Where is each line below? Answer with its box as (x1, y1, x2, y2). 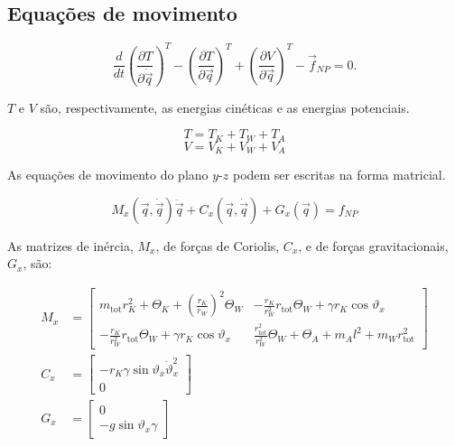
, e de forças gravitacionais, (298, 236, 449, 255)
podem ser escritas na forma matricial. (232, 165, 446, 184)
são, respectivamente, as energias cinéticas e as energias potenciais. (40, 98, 410, 116)
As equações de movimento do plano (7, 165, 209, 184)
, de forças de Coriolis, (155, 236, 280, 255)
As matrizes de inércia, (7, 236, 134, 255)
